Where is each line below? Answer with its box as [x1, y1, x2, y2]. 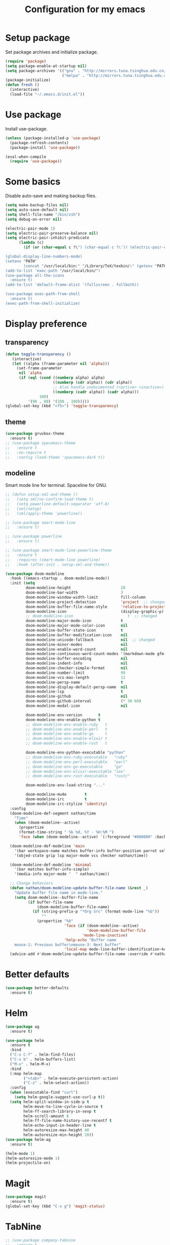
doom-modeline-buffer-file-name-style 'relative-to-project [25, 604, 166, 609]
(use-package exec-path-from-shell [5, 291, 80, 297]
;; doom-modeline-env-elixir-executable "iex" [25, 769, 125, 774]
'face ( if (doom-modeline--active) [64, 923, 139, 929]
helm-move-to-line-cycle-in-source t [23, 1104, 103, 1109]
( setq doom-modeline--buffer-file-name [14, 895, 99, 900]
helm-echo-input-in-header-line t [23, 1123, 96, 1128]
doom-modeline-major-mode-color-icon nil [25, 623, 128, 628]
